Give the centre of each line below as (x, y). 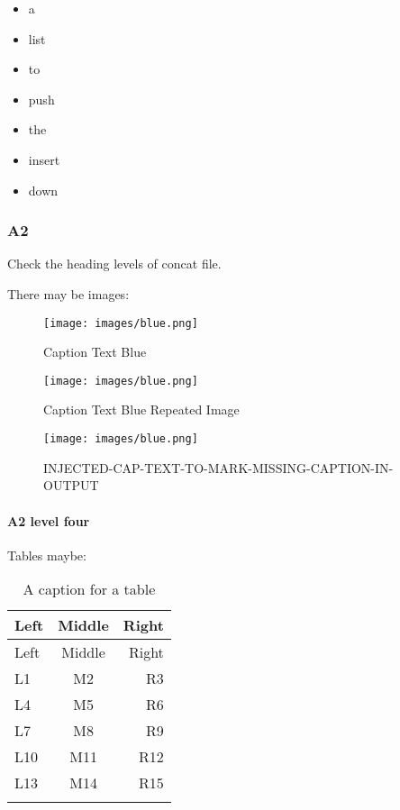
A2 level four (49, 520)
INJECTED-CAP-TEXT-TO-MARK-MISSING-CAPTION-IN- (218, 467)
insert (44, 159)
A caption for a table (89, 589)
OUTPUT (71, 485)
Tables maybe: (47, 555)
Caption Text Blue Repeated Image (141, 410)
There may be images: (68, 293)
